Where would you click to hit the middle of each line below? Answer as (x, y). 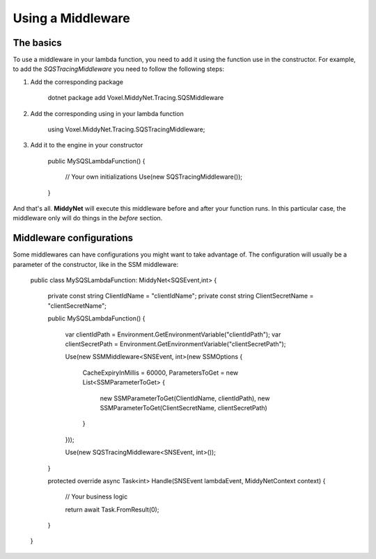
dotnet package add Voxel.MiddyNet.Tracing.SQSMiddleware (136, 98)
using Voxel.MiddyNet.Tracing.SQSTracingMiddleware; (126, 129)
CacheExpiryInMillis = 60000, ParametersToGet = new (160, 373)
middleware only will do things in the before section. (88, 218)
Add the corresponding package (77, 82)
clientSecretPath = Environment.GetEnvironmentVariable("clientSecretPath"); (175, 344)
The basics (37, 43)
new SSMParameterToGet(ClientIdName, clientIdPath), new (185, 398)
